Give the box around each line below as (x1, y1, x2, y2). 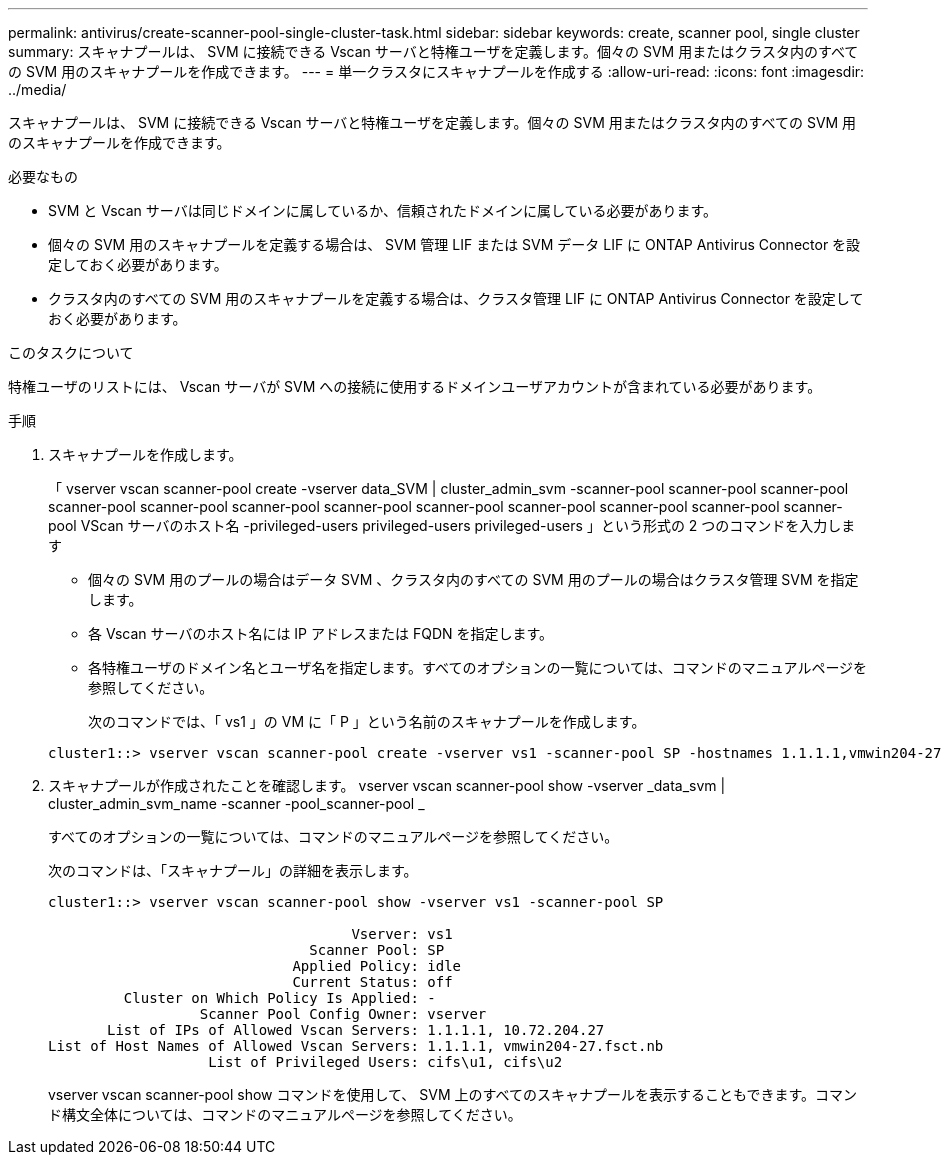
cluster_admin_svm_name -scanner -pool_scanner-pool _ (48, 795, 425, 812)
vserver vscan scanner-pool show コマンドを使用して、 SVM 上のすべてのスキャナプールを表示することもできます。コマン (48, 1086, 858, 1103)
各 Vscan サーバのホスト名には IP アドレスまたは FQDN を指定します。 (88, 625, 554, 642)
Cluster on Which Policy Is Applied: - (123, 990, 436, 1006)
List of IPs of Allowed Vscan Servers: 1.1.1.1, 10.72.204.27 (107, 1022, 605, 1038)
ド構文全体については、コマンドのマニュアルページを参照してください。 (48, 1106, 522, 1123)
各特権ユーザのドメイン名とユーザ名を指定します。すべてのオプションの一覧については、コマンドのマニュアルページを (88, 659, 868, 676)
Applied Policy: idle (292, 958, 462, 974)
